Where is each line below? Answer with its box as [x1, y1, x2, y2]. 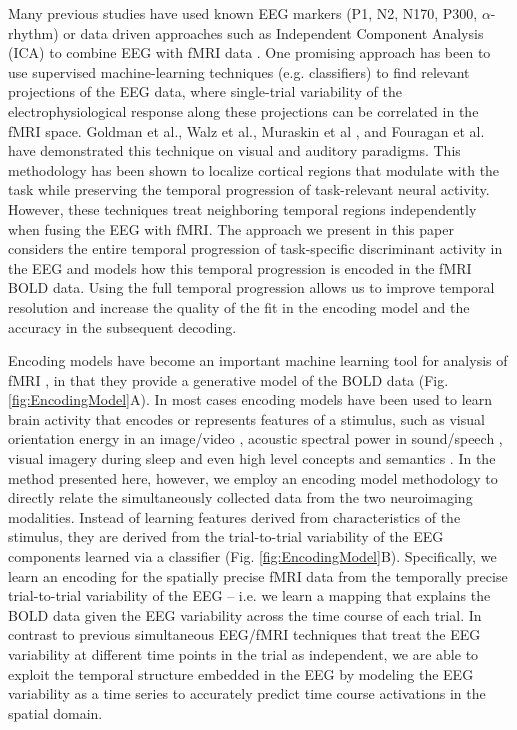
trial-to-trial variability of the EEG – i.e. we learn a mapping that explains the [8, 585, 491, 606]
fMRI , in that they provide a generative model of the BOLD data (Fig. [8, 369, 449, 390]
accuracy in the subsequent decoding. [8, 316, 237, 337]
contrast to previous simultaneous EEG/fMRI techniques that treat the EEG [8, 624, 481, 645]
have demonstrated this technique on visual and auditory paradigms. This [8, 140, 461, 161]
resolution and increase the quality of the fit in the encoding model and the [8, 296, 470, 317]
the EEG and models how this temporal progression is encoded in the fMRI [8, 257, 472, 278]
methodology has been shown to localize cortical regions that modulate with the [8, 159, 500, 180]
